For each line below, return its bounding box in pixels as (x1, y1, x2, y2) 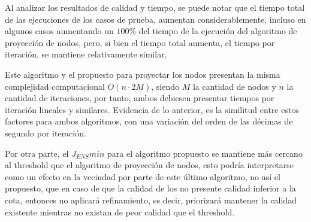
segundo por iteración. (5, 126, 86, 139)
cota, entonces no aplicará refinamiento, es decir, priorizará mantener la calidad (5, 193, 297, 206)
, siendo (151, 80, 179, 92)
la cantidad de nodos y (192, 80, 276, 92)
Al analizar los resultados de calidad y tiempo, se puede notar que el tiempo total (5, 1, 305, 13)
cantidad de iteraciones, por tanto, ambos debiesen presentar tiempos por (5, 92, 274, 104)
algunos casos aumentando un (5, 25, 114, 37)
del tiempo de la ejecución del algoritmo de (138, 25, 297, 37)
